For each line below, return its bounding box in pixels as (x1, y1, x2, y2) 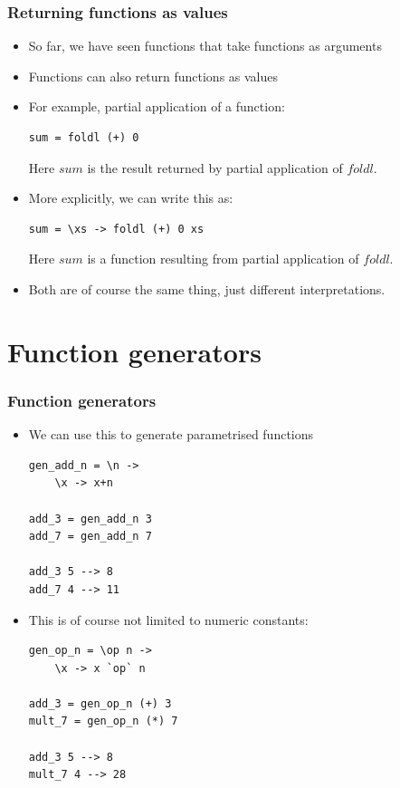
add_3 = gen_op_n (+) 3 (28, 697, 172, 710)
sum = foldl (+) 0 (28, 131, 139, 144)
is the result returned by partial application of (87, 158, 343, 177)
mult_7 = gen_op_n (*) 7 (28, 715, 178, 728)
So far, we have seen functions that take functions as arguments (28, 36, 382, 55)
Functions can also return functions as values (28, 66, 279, 85)
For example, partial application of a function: (28, 97, 285, 116)
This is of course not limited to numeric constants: (28, 610, 309, 629)
